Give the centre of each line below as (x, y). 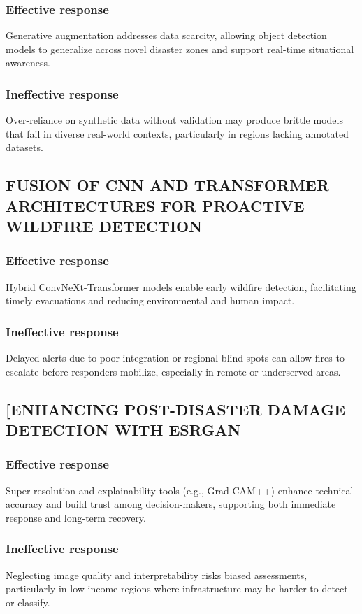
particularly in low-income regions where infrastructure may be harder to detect (177, 588)
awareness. (28, 63)
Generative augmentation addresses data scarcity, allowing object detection (166, 35)
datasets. (24, 147)
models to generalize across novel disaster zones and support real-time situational (180, 49)
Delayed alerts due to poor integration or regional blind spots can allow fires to (175, 358)
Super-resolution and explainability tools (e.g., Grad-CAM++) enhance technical (180, 490)
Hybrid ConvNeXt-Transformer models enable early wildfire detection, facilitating (181, 286)
